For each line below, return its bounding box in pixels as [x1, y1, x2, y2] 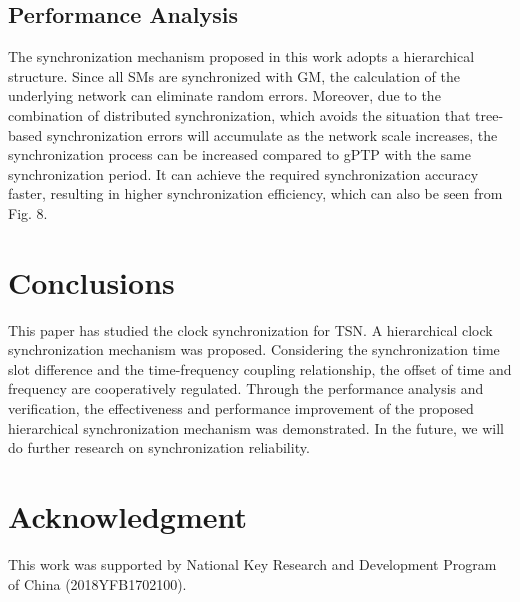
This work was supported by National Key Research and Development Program [8, 553, 497, 574]
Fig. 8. [8, 202, 48, 223]
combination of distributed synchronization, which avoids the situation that [8, 104, 471, 125]
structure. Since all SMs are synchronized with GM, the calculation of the [8, 65, 461, 86]
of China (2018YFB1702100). [8, 573, 187, 594]
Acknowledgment [8, 496, 247, 537]
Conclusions [8, 261, 175, 302]
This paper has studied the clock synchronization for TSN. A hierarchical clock [8, 319, 493, 340]
